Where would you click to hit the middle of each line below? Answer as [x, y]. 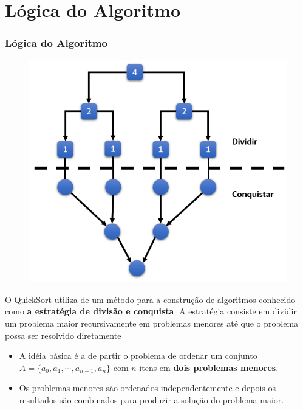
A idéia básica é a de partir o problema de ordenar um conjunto [138, 356]
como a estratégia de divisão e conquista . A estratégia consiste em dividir [151, 311]
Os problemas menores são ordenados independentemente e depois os [147, 388]
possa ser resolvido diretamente [63, 335]
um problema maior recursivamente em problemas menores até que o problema [152, 323]
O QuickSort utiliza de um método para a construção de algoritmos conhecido [150, 299]
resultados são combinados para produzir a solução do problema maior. [151, 400]
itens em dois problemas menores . [209, 367]
